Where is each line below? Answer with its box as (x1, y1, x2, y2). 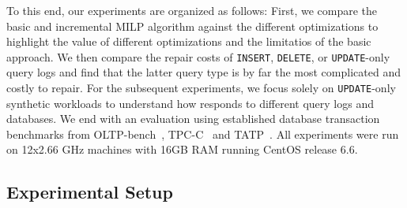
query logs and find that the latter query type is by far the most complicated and (6, 64, 401, 80)
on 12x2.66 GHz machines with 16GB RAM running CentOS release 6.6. (6, 141, 358, 158)
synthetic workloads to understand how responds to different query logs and (6, 95, 375, 111)
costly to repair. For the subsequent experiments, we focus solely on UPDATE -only (6, 80, 396, 96)
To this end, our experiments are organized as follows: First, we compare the (6, 2, 377, 18)
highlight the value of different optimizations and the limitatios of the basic (6, 33, 371, 50)
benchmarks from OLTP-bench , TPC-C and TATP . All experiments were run (6, 125, 399, 142)
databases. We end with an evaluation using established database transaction (6, 110, 380, 127)
